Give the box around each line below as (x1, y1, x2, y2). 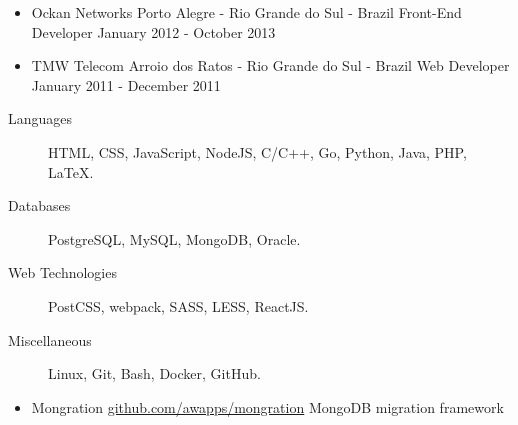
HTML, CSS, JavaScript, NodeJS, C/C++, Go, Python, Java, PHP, (48, 141, 467, 162)
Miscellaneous (8, 329, 92, 350)
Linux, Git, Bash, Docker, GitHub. (48, 363, 261, 384)
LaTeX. (48, 161, 94, 182)
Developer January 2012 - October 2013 (31, 21, 276, 42)
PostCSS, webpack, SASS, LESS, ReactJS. (48, 295, 309, 316)
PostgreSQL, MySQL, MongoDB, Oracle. (48, 228, 301, 249)
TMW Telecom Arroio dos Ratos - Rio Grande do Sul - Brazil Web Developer (31, 55, 510, 76)
